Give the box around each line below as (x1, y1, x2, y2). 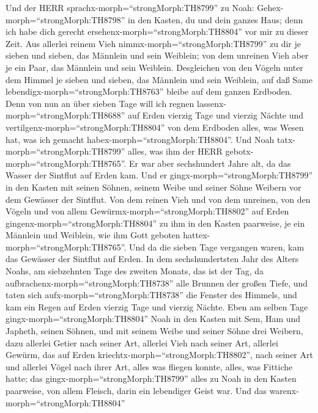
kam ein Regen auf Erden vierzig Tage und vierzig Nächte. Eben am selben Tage (6, 300, 308, 313)
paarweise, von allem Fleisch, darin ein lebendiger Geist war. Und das (6, 384, 267, 397)
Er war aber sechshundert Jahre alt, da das (129, 156, 291, 169)
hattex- (183, 228, 210, 241)
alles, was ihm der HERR (128, 145, 223, 158)
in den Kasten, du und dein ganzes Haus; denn (128, 13, 303, 26)
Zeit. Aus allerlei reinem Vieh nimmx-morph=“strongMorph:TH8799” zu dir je (6, 37, 301, 49)
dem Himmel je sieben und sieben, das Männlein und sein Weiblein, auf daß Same (6, 73, 312, 86)
